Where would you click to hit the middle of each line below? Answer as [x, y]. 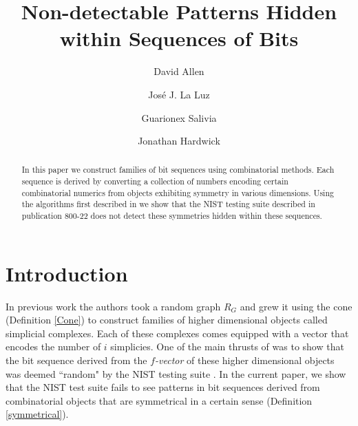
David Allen [179, 71]
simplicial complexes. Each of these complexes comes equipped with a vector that [177, 333]
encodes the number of [53, 347]
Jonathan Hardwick [179, 141]
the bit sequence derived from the [76, 360]
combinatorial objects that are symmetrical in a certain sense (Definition [159, 400]
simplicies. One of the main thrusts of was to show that [227, 347]
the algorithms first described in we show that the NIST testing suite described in [168, 204]
